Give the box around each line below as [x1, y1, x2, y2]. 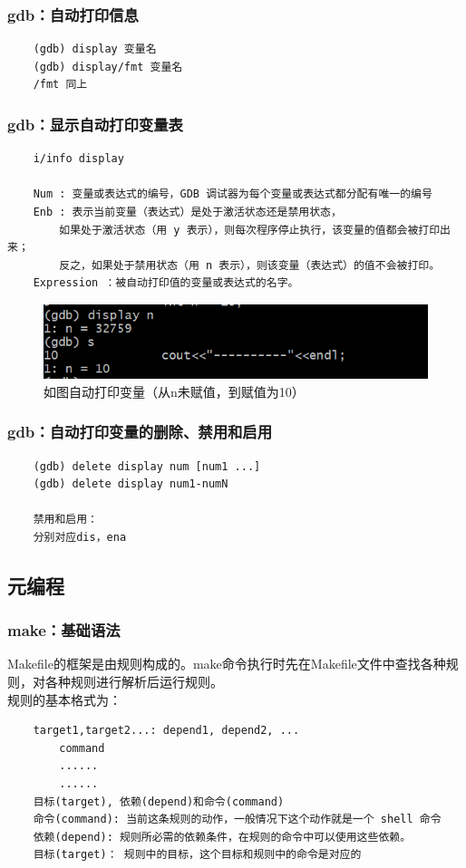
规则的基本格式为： [7, 690, 121, 709]
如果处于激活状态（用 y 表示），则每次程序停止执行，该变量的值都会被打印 [59, 223, 441, 236]
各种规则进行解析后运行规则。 [44, 672, 223, 691]
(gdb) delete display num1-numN [33, 477, 228, 491]
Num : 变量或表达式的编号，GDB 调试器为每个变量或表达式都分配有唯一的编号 [33, 188, 432, 201]
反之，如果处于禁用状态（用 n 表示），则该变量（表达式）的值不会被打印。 [59, 258, 441, 272]
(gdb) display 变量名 [33, 43, 157, 56]
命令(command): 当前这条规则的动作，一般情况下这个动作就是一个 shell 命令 [33, 813, 442, 826]
